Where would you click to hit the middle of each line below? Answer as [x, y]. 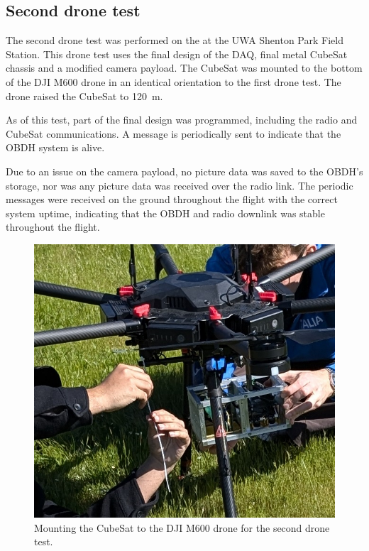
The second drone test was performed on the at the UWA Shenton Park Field [175, 40]
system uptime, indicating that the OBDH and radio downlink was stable [165, 213]
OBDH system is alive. [55, 147]
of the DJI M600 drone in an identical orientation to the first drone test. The [174, 81]
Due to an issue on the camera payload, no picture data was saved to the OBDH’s [184, 171]
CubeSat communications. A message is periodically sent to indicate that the [174, 133]
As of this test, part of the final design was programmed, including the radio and [182, 120]
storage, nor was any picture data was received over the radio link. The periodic [180, 185]
